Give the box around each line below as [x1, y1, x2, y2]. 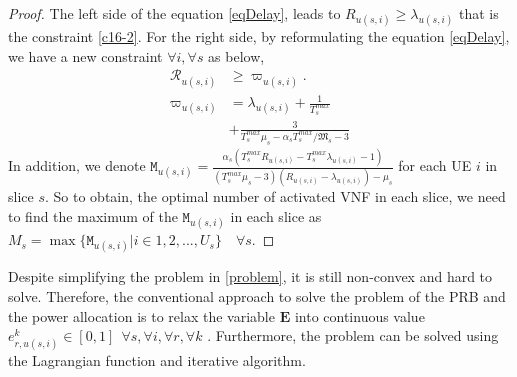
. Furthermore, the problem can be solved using [207, 325, 499, 346]
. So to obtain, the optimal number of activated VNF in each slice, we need [44, 186, 506, 207]
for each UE [398, 155, 472, 176]
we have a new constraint [8, 45, 163, 66]
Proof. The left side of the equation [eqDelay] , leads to [8, 3, 341, 23]
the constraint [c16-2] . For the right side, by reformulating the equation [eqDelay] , [8, 26, 510, 47]
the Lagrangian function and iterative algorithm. [8, 350, 306, 371]
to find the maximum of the [8, 206, 178, 227]
